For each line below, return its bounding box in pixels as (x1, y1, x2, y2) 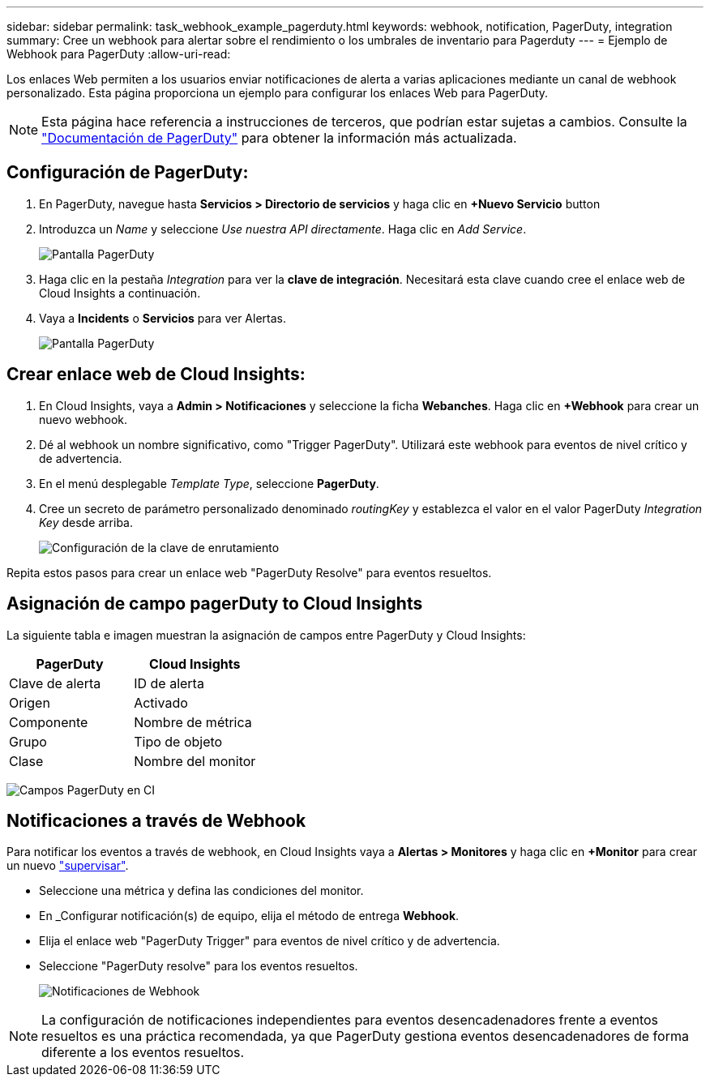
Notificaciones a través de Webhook (6, 810, 306, 831)
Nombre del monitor (134, 752, 256, 769)
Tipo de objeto (134, 733, 223, 750)
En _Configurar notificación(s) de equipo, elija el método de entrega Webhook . (39, 909, 460, 923)
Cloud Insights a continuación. (39, 285, 201, 300)
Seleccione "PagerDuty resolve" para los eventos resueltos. (39, 959, 358, 974)
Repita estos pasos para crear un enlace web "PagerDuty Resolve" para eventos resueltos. (6, 565, 492, 580)
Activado (134, 694, 188, 711)
